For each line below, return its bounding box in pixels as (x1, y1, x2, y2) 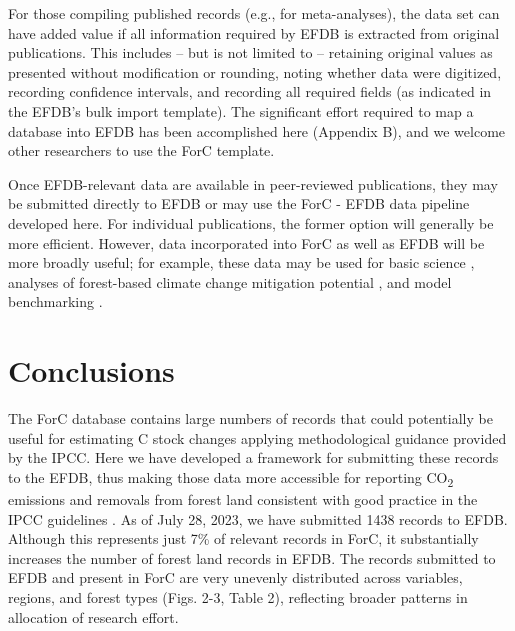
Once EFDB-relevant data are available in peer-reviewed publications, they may (8, 173, 498, 194)
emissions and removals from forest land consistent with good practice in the (8, 488, 478, 509)
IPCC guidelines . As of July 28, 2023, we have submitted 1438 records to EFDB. (8, 508, 508, 529)
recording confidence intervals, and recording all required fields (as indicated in (8, 81, 492, 102)
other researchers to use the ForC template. (8, 140, 275, 161)
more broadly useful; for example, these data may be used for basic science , (8, 252, 475, 273)
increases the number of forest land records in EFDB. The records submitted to (8, 547, 496, 568)
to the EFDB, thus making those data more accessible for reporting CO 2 (8, 466, 454, 490)
